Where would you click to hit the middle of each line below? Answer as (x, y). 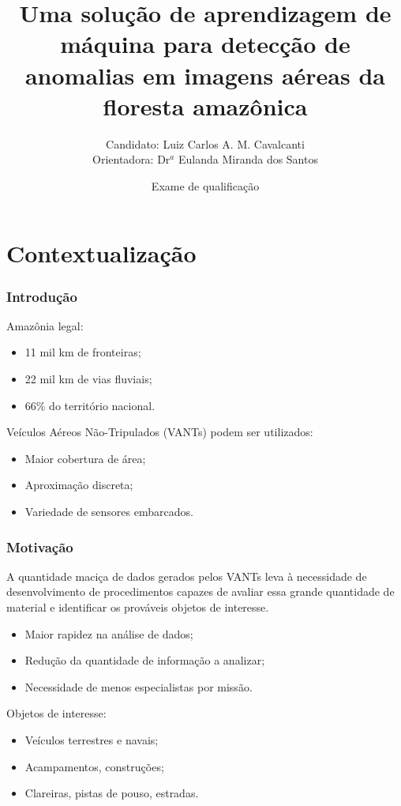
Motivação (40, 546)
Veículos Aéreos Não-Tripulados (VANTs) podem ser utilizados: (160, 432)
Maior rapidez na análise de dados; (109, 633)
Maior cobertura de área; (85, 458)
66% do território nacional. (90, 405)
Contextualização (101, 253)
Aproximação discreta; (79, 485)
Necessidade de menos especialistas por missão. (139, 686)
